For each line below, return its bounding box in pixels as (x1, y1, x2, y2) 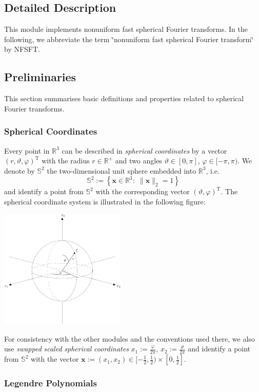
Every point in (4, 145, 50, 156)
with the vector (31, 353, 79, 364)
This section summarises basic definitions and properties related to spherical (4, 93, 244, 104)
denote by (4, 165, 35, 176)
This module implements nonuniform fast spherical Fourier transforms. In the (4, 24, 248, 34)
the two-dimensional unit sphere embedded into (47, 165, 196, 176)
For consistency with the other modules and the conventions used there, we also (4, 333, 255, 344)
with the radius (42, 155, 90, 166)
